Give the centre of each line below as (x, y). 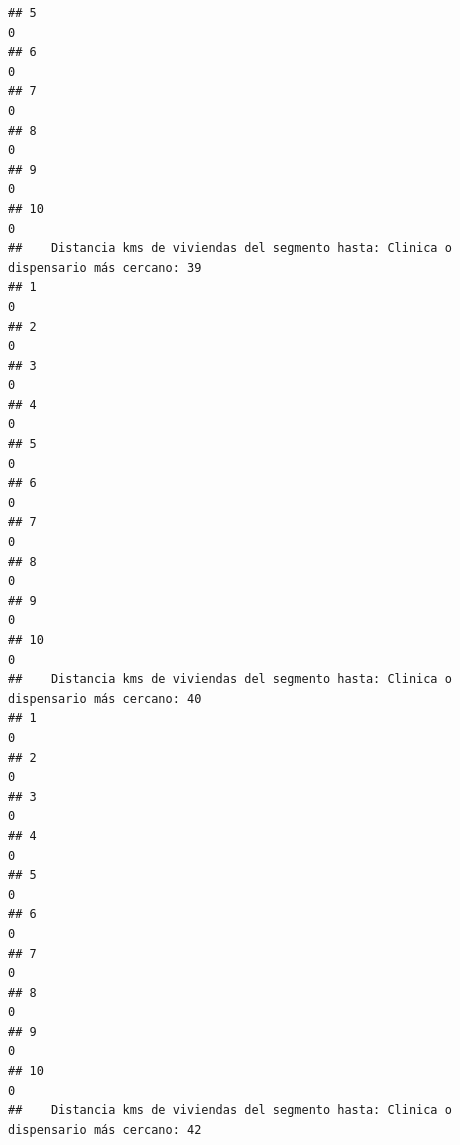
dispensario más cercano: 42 (105, 1129)
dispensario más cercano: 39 (105, 267)
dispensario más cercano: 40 (105, 698)
